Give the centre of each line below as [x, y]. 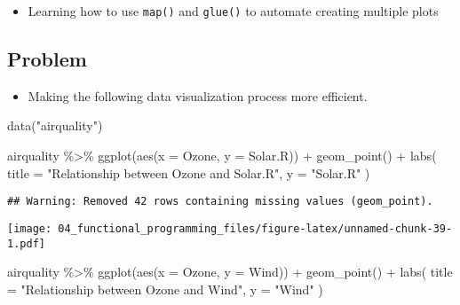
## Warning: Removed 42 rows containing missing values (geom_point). [220, 202]
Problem [47, 59]
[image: [30, 228]
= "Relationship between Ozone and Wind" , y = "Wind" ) [165, 289]
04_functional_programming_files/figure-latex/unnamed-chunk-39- [255, 228]
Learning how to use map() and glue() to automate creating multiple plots [233, 11]
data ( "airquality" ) [55, 125]
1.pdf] [26, 243]
